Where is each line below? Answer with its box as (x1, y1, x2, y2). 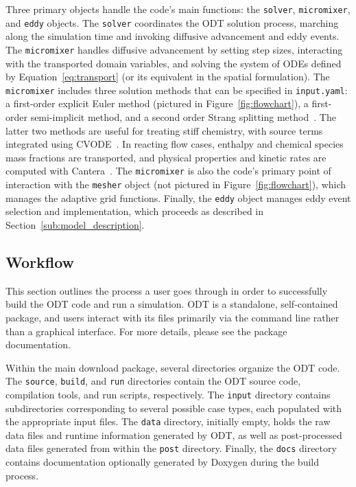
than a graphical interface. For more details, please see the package (5, 324, 287, 338)
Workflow (5, 251, 75, 272)
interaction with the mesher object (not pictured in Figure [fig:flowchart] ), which (5, 177, 346, 192)
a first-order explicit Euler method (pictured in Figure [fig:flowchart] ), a (5, 96, 309, 111)
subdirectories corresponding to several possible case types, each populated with (5, 400, 342, 415)
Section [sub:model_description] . (5, 217, 145, 231)
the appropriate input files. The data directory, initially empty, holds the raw (5, 414, 331, 429)
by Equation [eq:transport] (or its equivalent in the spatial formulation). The (5, 69, 330, 84)
